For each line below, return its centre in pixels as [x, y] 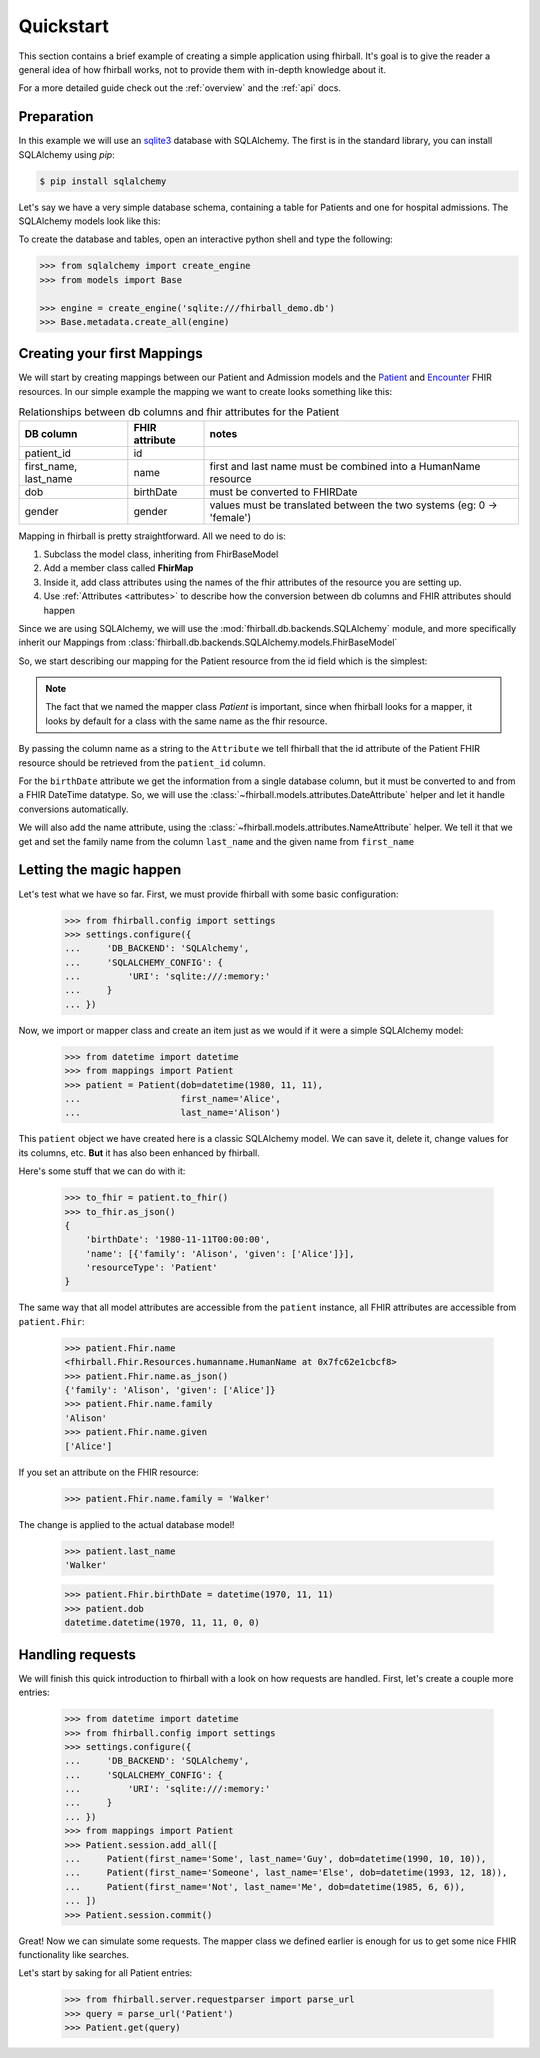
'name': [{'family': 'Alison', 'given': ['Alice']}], [220, 1253]
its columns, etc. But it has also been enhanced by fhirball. [139, 1152]
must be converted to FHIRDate [283, 492]
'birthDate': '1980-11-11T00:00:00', [178, 1239]
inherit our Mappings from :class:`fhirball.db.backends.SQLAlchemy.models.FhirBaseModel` [208, 642]
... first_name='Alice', [173, 1098]
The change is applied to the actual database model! [126, 1524]
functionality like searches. [74, 1954]
